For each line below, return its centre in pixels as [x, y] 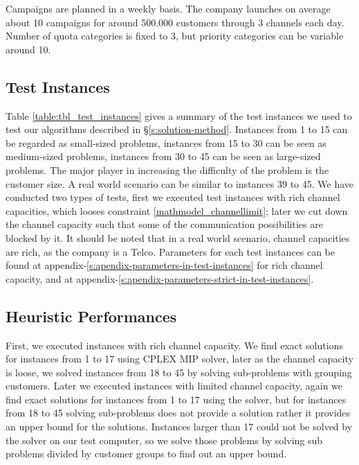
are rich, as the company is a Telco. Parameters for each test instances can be [170, 251]
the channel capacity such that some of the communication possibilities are [164, 224]
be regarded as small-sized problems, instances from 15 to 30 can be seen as [166, 142]
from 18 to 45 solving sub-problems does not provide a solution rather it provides [178, 413]
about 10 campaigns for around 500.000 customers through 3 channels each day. [175, 22]
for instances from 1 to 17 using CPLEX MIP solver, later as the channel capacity [179, 359]
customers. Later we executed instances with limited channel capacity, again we [174, 386]
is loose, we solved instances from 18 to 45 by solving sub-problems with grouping [179, 372]
